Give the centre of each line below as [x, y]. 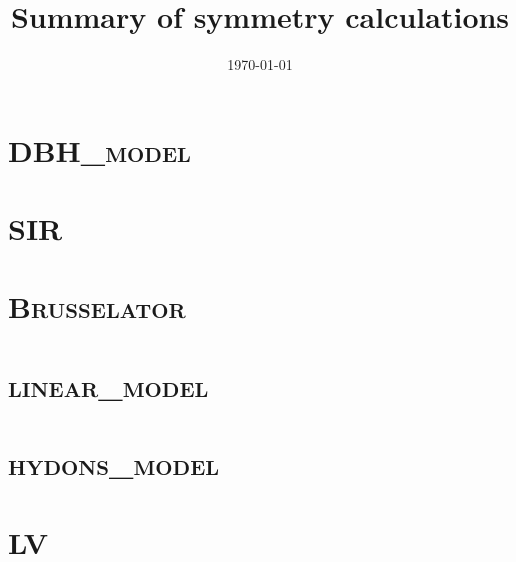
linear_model [108, 384]
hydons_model [114, 463]
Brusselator [97, 306]
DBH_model [99, 149]
